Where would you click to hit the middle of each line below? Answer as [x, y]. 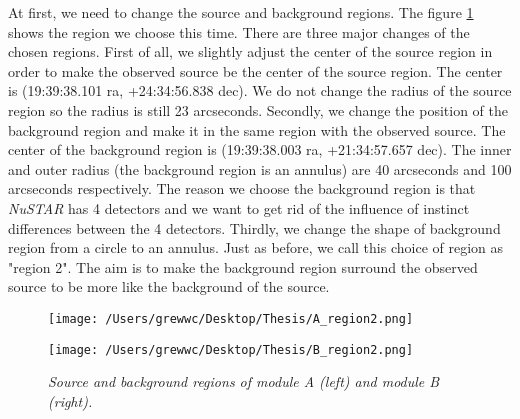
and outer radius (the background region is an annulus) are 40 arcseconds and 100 [260, 168]
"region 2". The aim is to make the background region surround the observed [243, 266]
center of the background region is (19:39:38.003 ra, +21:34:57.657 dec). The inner [260, 149]
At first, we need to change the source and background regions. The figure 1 [241, 12]
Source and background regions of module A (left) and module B [244, 381]
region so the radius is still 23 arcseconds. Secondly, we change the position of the [258, 109]
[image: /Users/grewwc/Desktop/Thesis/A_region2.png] [231, 318]
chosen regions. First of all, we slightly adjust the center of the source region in [250, 51]
